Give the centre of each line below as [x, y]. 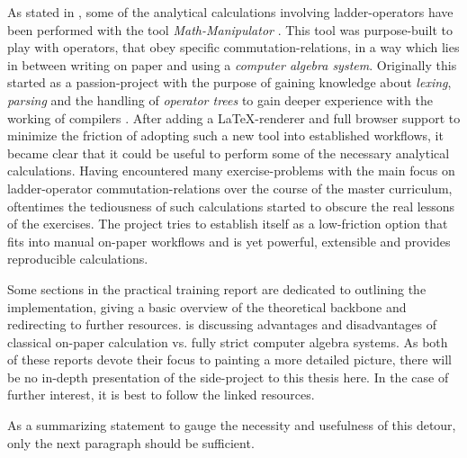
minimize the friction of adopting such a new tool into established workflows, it [225, 135]
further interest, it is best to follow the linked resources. [161, 395]
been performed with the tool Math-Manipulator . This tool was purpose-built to [230, 29]
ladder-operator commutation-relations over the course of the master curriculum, [230, 188]
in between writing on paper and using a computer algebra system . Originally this [232, 64]
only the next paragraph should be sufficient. [131, 442]
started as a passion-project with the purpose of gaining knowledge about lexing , [229, 82]
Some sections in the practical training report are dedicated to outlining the [217, 288]
